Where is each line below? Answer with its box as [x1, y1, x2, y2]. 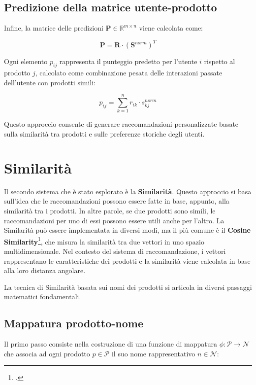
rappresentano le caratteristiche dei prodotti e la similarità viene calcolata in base [4, 255, 251, 266]
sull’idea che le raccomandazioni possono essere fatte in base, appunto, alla [4, 196, 229, 206]
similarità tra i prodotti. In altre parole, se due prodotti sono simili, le [4, 205, 216, 215]
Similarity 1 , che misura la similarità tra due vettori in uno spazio [4, 235, 204, 246]
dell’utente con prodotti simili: [4, 77, 96, 87]
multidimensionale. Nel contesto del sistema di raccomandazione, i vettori [4, 245, 226, 256]
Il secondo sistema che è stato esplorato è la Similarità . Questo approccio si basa [4, 186, 252, 196]
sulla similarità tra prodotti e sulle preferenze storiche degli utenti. [4, 129, 205, 139]
